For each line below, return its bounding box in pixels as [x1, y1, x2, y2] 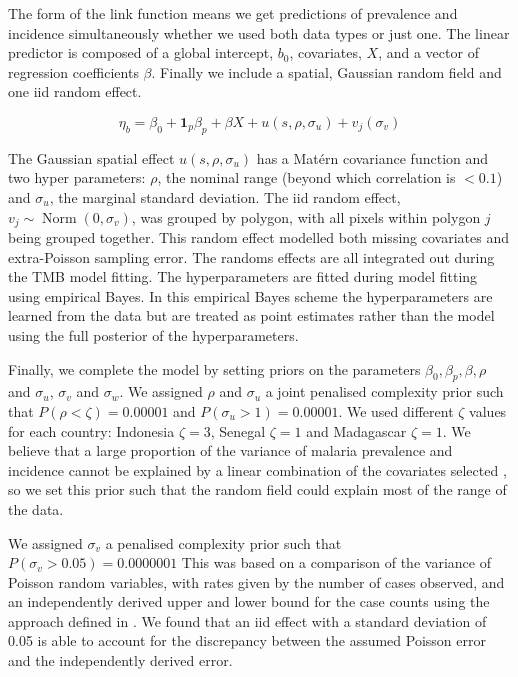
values [469, 400, 507, 421]
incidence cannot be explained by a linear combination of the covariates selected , [8, 459, 507, 480]
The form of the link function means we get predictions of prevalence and [8, 3, 458, 23]
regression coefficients [8, 61, 139, 82]
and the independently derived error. [8, 650, 233, 671]
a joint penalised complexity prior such [265, 381, 504, 402]
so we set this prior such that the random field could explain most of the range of [8, 479, 507, 500]
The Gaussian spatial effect [8, 147, 175, 168]
